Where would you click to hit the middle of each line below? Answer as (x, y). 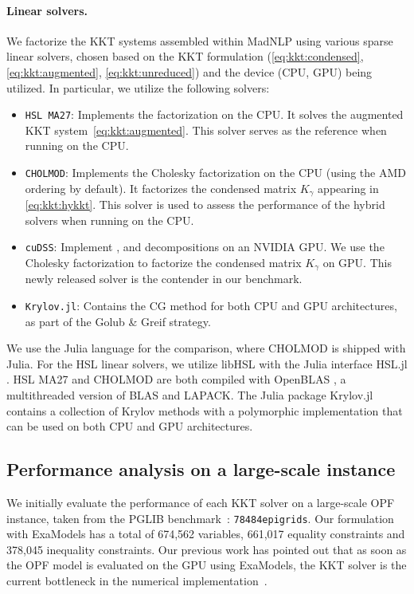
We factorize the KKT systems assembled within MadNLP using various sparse (200, 40)
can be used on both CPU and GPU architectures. (130, 426)
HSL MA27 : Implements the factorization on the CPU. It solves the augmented (214, 114)
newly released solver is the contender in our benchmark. (164, 279)
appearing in (348, 188)
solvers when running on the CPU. (109, 220)
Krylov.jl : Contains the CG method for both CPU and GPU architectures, (211, 306)
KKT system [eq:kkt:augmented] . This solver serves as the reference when (206, 130)
